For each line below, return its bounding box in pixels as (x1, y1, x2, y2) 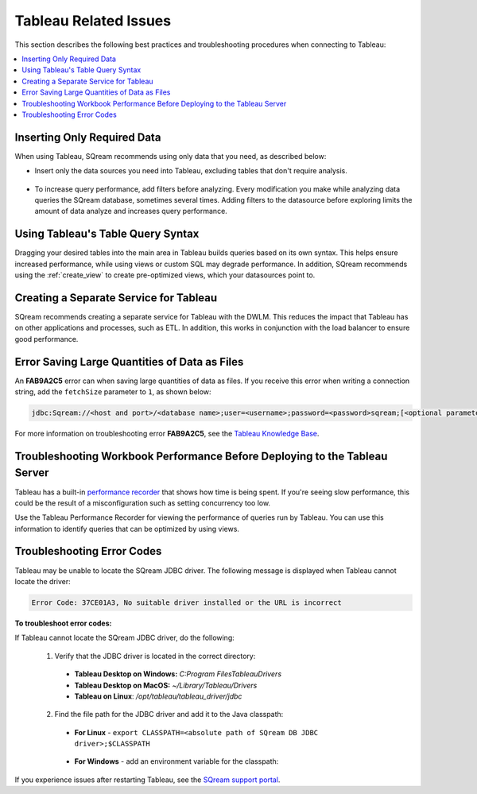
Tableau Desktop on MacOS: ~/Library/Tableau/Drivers (74, 680, 258, 690)
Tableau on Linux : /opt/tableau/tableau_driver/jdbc (74, 691, 242, 701)
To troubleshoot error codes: (14, 618, 112, 628)
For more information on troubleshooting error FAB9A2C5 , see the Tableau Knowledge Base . (14, 429, 320, 438)
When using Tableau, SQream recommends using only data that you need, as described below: (14, 151, 327, 161)
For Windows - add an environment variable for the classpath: (74, 757, 279, 766)
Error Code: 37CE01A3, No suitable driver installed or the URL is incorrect (31, 598, 342, 607)
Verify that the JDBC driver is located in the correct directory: (54, 651, 256, 660)
